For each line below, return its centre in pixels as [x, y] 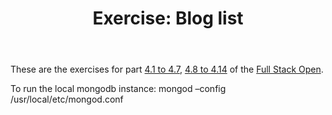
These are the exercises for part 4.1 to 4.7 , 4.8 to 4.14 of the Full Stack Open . [167, 69]
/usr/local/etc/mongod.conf [67, 99]
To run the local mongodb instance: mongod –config [118, 89]
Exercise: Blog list [168, 18]
